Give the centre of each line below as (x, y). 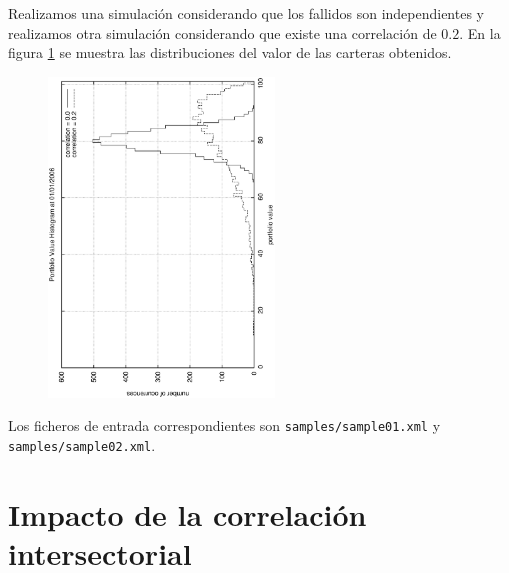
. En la (480, 32)
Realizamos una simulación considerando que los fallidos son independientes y (246, 13)
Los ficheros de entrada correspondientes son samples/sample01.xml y (224, 425)
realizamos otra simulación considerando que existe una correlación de (222, 32)
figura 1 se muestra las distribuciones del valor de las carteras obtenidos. (230, 52)
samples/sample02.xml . (82, 444)
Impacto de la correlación (187, 513)
